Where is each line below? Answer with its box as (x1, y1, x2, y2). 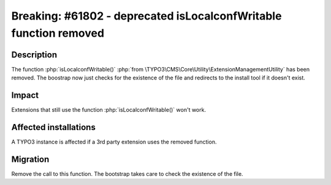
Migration (11, 154, 50, 164)
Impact (11, 90, 39, 101)
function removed (11, 26, 104, 40)
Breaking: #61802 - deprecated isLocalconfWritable (11, 9, 282, 23)
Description (11, 49, 58, 60)
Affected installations (11, 122, 96, 132)
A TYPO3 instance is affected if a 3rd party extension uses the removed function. (11, 138, 217, 146)
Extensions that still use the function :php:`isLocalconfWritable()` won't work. (11, 106, 207, 114)
